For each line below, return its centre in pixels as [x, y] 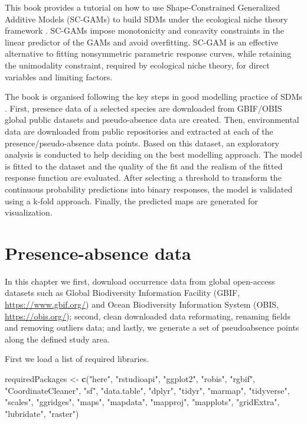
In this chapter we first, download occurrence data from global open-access [140, 281]
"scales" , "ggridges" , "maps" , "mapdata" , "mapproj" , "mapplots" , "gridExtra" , [142, 402]
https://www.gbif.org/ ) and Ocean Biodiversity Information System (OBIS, [142, 304]
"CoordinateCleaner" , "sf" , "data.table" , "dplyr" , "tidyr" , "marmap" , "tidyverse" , [147, 390]
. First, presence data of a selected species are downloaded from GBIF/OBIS [143, 108]
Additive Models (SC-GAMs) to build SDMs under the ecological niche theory [146, 19]
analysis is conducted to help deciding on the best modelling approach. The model [153, 154]
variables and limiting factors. [59, 76]
